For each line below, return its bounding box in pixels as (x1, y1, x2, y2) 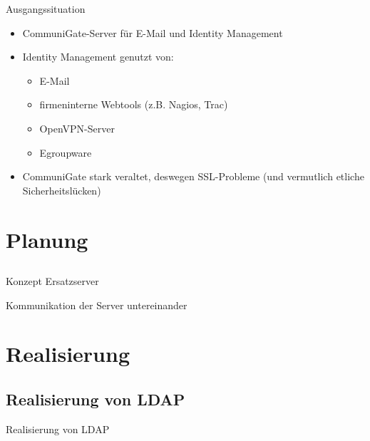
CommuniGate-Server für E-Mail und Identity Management (22, 25, 283, 40)
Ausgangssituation (6, 1, 86, 16)
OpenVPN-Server (39, 120, 115, 135)
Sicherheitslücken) (22, 182, 101, 197)
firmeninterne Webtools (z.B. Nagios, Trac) (39, 97, 228, 112)
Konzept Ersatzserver (6, 274, 99, 289)
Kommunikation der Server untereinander (6, 297, 187, 312)
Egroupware (39, 145, 92, 160)
